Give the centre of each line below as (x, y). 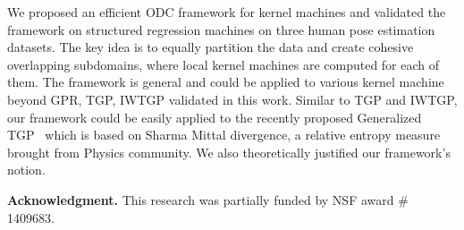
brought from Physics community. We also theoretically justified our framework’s (229, 152)
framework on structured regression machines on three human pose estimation (221, 29)
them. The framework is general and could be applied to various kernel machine (226, 82)
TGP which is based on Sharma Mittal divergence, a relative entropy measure (224, 135)
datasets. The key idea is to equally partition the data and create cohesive (211, 47)
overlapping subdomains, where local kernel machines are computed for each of (224, 64)
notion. (26, 170)
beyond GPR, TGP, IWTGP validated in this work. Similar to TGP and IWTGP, (232, 99)
